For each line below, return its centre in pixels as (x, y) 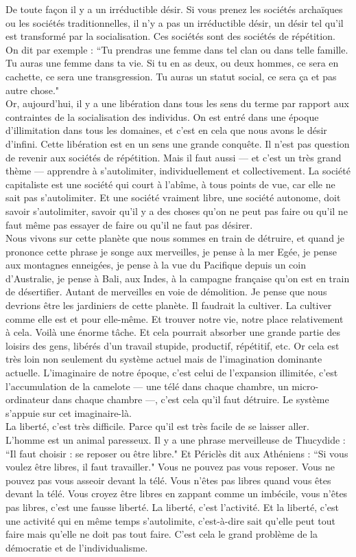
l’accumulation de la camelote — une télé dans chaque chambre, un (147, 386)
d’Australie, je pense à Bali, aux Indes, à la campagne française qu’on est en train (178, 278)
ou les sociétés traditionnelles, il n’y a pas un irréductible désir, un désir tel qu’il (175, 22)
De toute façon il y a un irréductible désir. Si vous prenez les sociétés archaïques (174, 9)
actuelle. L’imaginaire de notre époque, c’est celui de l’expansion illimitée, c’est (172, 373)
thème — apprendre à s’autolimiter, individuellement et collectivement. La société (178, 171)
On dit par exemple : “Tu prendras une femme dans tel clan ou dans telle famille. (177, 49)
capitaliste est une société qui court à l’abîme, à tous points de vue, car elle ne (170, 184)
